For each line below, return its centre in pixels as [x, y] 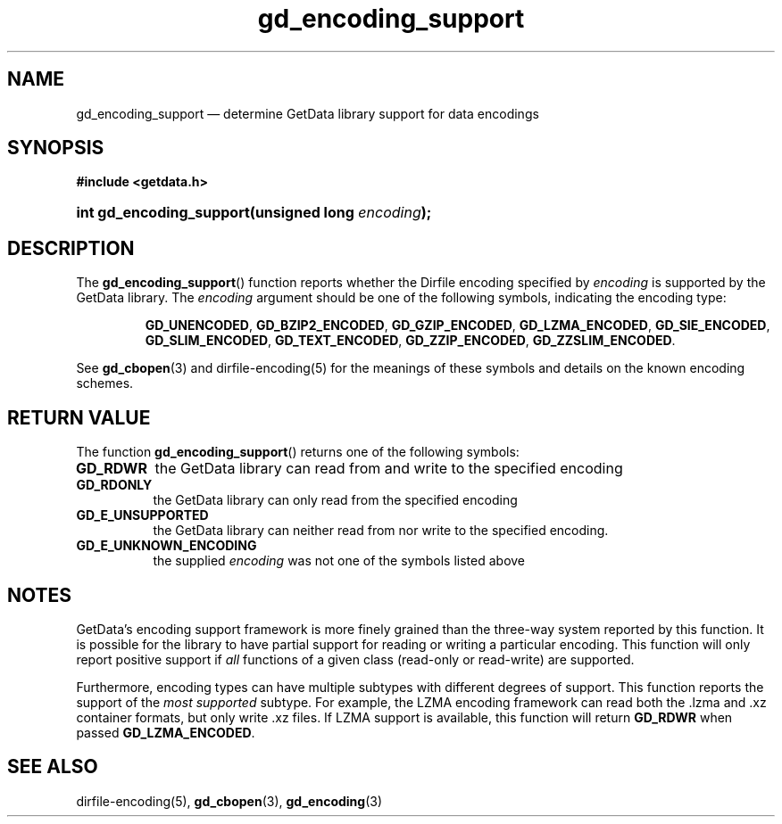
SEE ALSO [53, 767]
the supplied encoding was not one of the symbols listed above [339, 561]
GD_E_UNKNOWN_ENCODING [166, 546]
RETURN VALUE [79, 417]
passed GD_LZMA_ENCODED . [166, 732]
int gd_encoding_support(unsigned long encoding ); [254, 213]
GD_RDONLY [114, 485]
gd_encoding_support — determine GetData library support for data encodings [308, 113]
